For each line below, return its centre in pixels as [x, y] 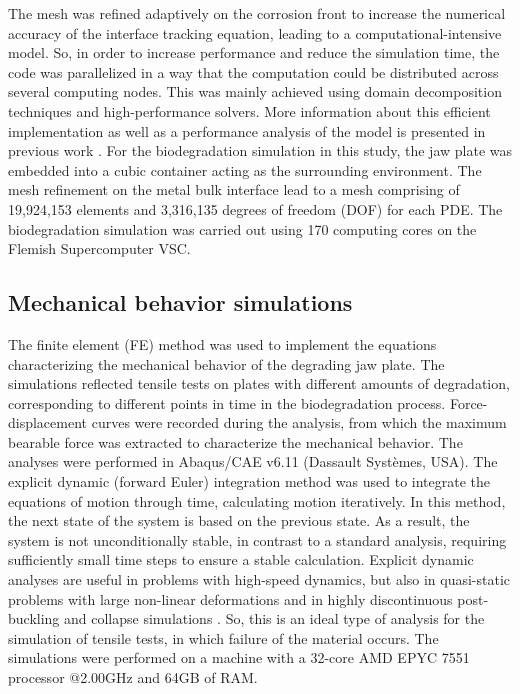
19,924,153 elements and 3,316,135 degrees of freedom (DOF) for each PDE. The [255, 208]
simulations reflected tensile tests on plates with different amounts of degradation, [259, 383]
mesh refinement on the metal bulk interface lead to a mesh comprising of [234, 189]
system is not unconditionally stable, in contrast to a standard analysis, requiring [257, 539]
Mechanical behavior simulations [180, 302]
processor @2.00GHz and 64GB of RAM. [133, 677]
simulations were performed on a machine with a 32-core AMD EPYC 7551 [239, 657]
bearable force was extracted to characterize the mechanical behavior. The [235, 441]
